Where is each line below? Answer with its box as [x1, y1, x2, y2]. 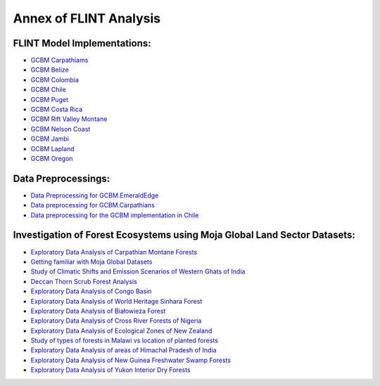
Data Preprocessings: [13, 172, 110, 184]
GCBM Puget [30, 95, 68, 103]
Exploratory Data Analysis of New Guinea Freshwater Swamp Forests [30, 356, 232, 364]
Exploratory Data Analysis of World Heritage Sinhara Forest [30, 297, 203, 305]
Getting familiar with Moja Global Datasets [30, 257, 153, 266]
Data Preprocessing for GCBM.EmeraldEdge [30, 191, 159, 200]
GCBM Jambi [30, 134, 70, 143]
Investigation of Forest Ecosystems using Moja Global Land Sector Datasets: [13, 229, 355, 241]
